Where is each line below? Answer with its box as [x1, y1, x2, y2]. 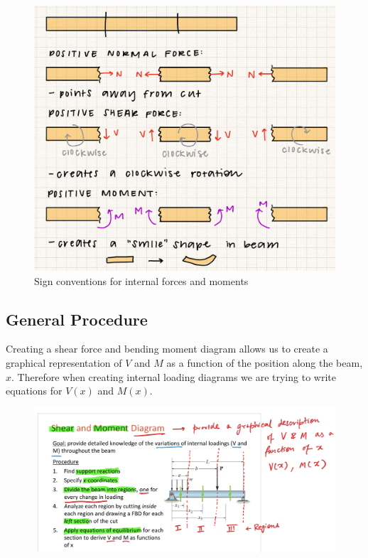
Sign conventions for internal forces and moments [34, 273, 249, 288]
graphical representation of [6, 355, 122, 370]
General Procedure [6, 308, 148, 330]
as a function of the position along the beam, [166, 355, 363, 370]
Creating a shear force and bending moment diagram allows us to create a [6, 341, 328, 356]
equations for [6, 383, 63, 398]
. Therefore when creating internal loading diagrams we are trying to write [11, 369, 336, 384]
